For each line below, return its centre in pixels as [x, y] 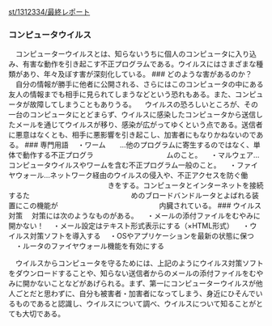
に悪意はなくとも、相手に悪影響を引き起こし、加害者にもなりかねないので [132, 135]
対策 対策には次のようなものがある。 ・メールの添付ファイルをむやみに [134, 216]
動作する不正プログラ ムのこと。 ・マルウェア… [141, 155]
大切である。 [44, 314]
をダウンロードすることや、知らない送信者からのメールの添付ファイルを [129, 273]
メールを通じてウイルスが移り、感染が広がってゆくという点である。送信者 [139, 125]
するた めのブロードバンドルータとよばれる [130, 196]
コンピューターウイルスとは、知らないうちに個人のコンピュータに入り [132, 54]
